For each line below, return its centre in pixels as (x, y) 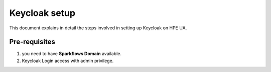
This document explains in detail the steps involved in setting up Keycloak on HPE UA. (98, 28)
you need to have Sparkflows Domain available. (72, 54)
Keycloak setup (42, 13)
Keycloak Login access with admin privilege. (68, 61)
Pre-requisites (32, 42)
